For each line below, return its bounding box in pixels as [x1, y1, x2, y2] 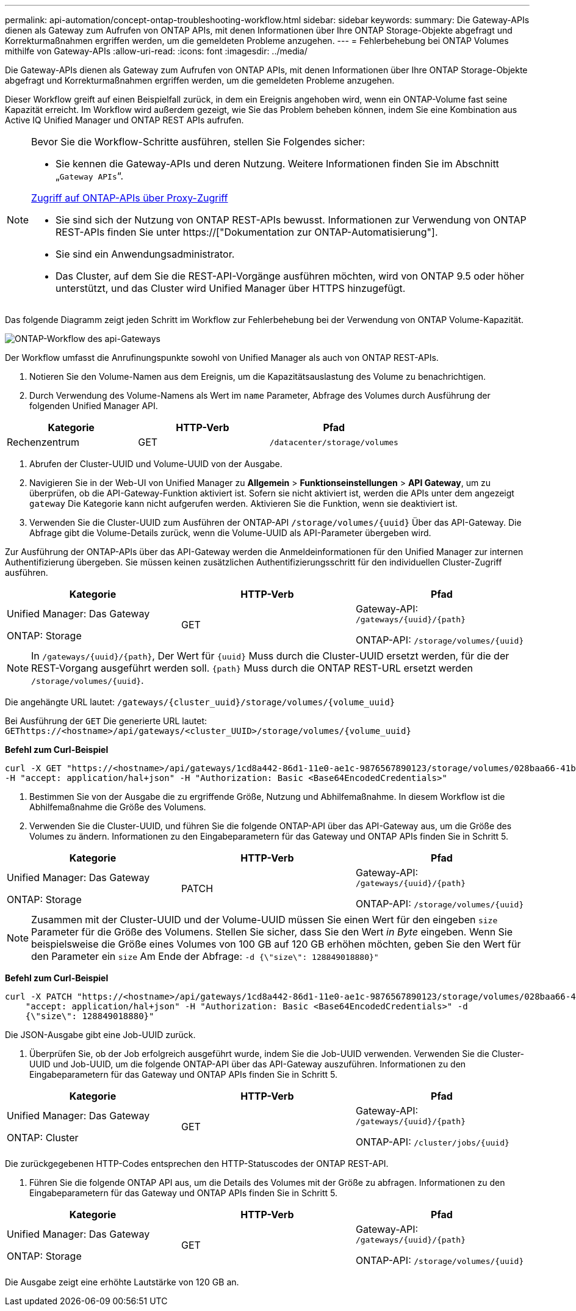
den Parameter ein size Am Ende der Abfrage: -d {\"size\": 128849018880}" [31, 950, 379, 962]
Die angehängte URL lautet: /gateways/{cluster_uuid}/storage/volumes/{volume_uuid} [5, 697, 395, 707]
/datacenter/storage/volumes [269, 437, 398, 447]
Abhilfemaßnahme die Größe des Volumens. [29, 802, 206, 812]
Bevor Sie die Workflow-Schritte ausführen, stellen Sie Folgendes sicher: [31, 136, 365, 148]
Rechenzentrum [7, 436, 79, 448]
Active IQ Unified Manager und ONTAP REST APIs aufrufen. [5, 115, 244, 125]
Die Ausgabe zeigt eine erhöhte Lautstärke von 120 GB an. [5, 1277, 239, 1287]
